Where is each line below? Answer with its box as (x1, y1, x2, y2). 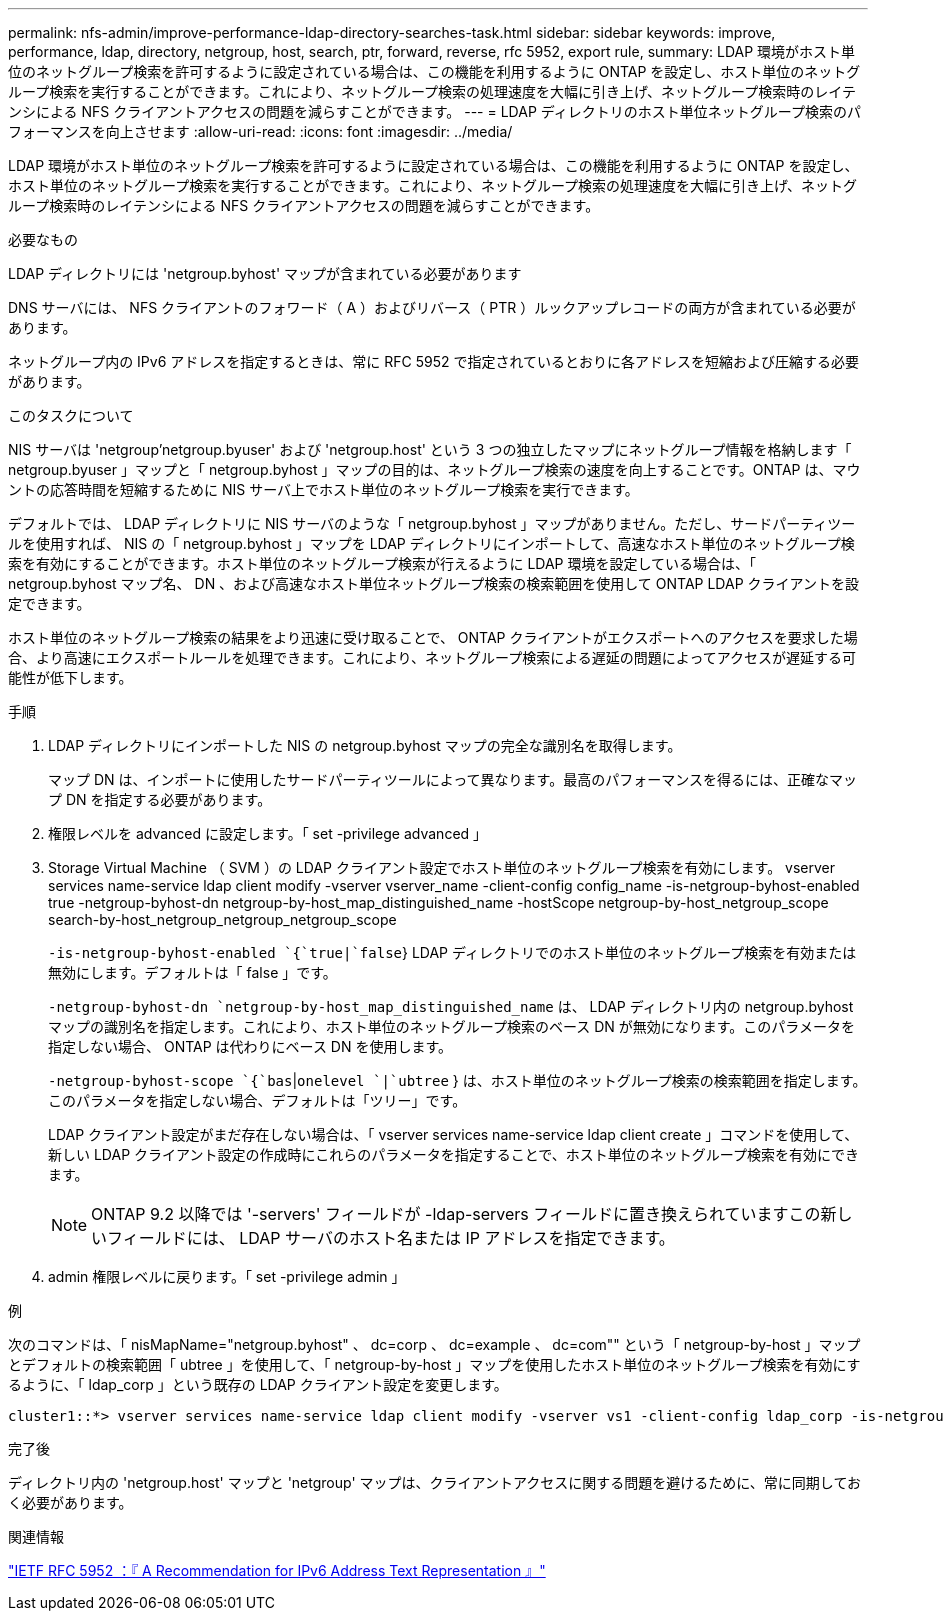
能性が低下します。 (8, 669, 133, 686)
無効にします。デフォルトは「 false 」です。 (48, 964, 337, 981)
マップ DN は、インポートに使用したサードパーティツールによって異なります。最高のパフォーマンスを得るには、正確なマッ (48, 771, 857, 788)
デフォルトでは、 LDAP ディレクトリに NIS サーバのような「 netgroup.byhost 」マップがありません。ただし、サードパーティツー (8, 515, 856, 532)
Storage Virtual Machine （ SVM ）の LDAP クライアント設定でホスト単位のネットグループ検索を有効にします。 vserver (48, 859, 836, 876)
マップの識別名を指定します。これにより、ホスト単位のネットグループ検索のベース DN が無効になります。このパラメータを (48, 1018, 855, 1035)
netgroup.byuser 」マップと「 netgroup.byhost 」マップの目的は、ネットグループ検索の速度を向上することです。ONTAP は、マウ (8, 461, 861, 478)
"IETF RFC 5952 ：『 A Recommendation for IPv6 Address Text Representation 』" (8, 1562, 546, 1579)
